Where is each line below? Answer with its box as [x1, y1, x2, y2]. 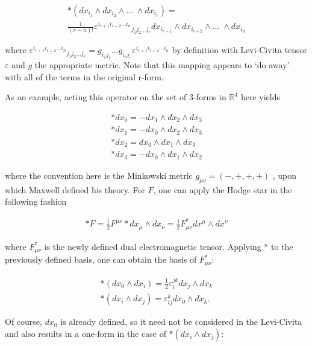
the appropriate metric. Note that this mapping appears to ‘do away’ [34, 59, 290, 71]
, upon [272, 168, 297, 181]
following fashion [5, 195, 67, 208]
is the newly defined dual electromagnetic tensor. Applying [44, 240, 261, 252]
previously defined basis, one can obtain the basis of [5, 253, 197, 266]
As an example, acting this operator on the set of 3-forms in [5, 91, 226, 103]
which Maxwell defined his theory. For [5, 183, 145, 196]
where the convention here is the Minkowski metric [5, 168, 193, 181]
